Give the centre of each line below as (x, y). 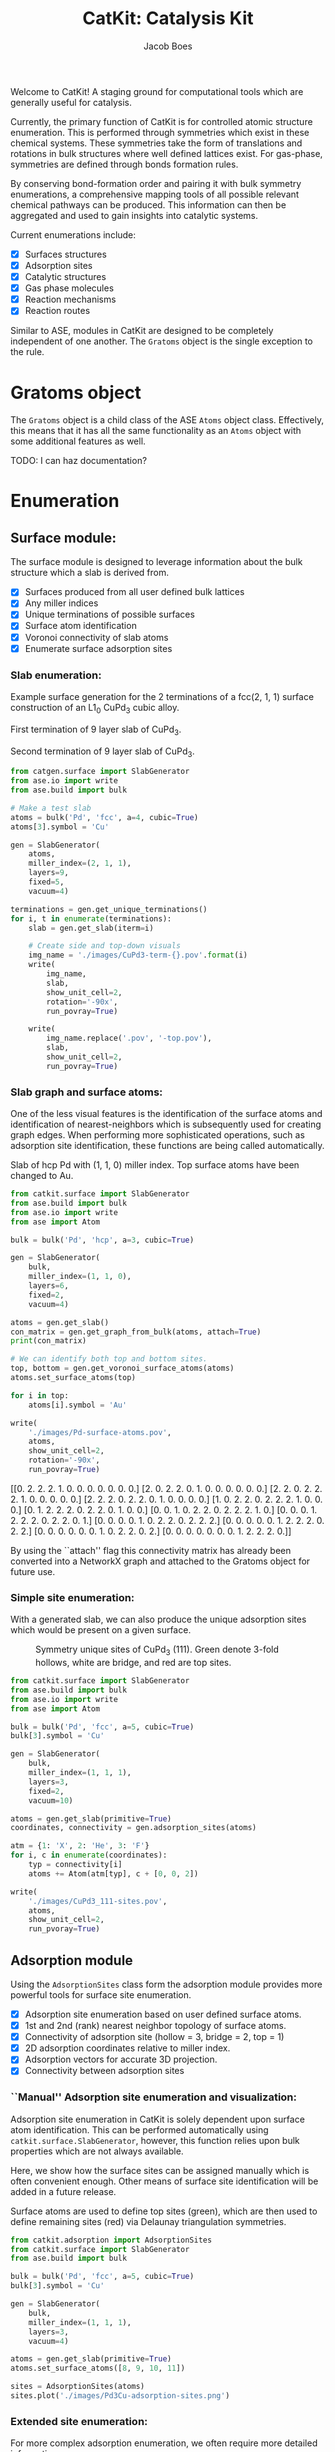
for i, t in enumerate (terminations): (91, 918)
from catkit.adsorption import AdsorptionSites (111, 2240)
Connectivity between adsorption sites (104, 2071)
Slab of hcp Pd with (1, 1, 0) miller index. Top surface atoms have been (155, 1165)
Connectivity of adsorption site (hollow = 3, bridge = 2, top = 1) (154, 2037)
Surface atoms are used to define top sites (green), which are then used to (164, 2211)
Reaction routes (57, 311)
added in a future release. (63, 2191)
